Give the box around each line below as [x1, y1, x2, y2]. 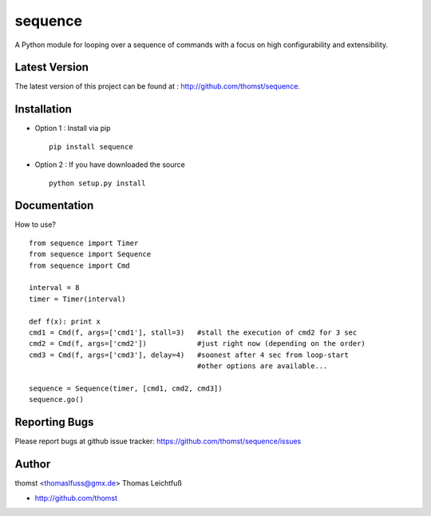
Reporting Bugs [14, 415, 94, 429]
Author [14, 458, 51, 471]
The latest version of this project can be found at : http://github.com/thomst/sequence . [14, 81, 301, 91]
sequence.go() [29, 395, 84, 404]
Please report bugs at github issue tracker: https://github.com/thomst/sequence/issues [14, 436, 302, 447]
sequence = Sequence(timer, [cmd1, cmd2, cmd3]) [29, 383, 223, 393]
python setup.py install [49, 178, 146, 188]
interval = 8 [29, 284, 80, 292]
